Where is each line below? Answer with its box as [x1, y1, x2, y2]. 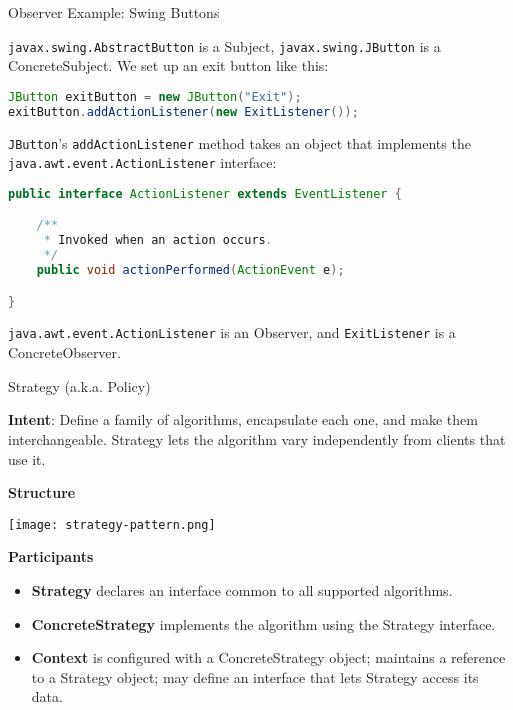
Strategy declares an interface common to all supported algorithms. [31, 579, 453, 600]
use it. [8, 448, 46, 469]
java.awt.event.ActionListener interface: [8, 152, 277, 173]
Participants [8, 546, 94, 567]
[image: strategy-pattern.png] [8, 517, 216, 532]
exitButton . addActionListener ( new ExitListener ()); [8, 104, 359, 119]
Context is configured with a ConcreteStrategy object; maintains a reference [31, 647, 506, 668]
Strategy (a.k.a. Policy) [8, 375, 151, 396]
